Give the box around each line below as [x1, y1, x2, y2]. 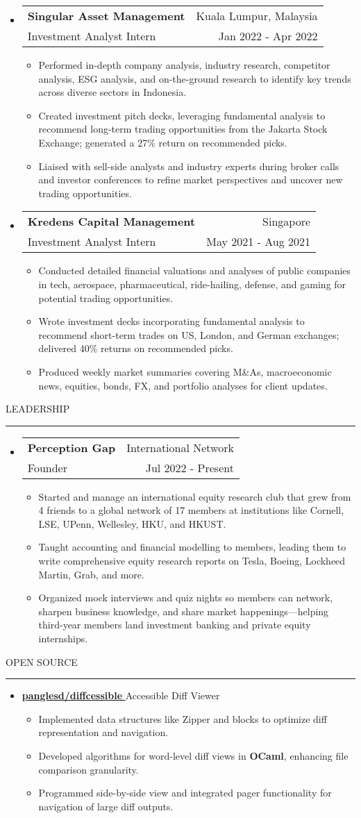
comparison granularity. [38, 762, 139, 776]
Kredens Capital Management [27, 213, 196, 230]
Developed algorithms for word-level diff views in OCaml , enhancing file [38, 749, 349, 762]
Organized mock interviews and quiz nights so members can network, [38, 590, 333, 605]
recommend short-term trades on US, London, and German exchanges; [38, 327, 339, 342]
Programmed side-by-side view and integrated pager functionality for [38, 785, 332, 800]
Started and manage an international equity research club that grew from [38, 489, 351, 503]
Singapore [262, 213, 311, 230]
